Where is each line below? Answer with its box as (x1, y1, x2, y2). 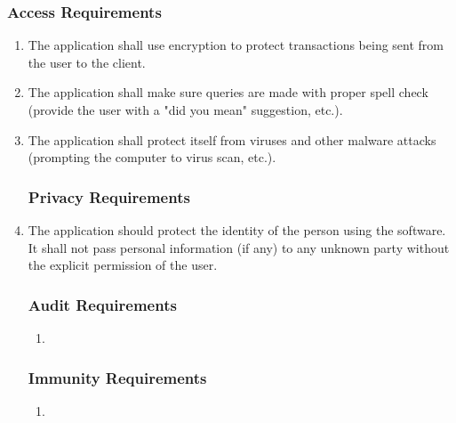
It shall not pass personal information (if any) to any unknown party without (28, 238, 450, 256)
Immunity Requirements (28, 366, 207, 388)
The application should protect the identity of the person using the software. (28, 221, 446, 239)
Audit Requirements (28, 293, 177, 315)
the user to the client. (28, 53, 146, 71)
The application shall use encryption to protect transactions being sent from (28, 36, 444, 54)
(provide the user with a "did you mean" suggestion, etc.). (28, 101, 343, 118)
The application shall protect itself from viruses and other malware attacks (28, 130, 436, 149)
